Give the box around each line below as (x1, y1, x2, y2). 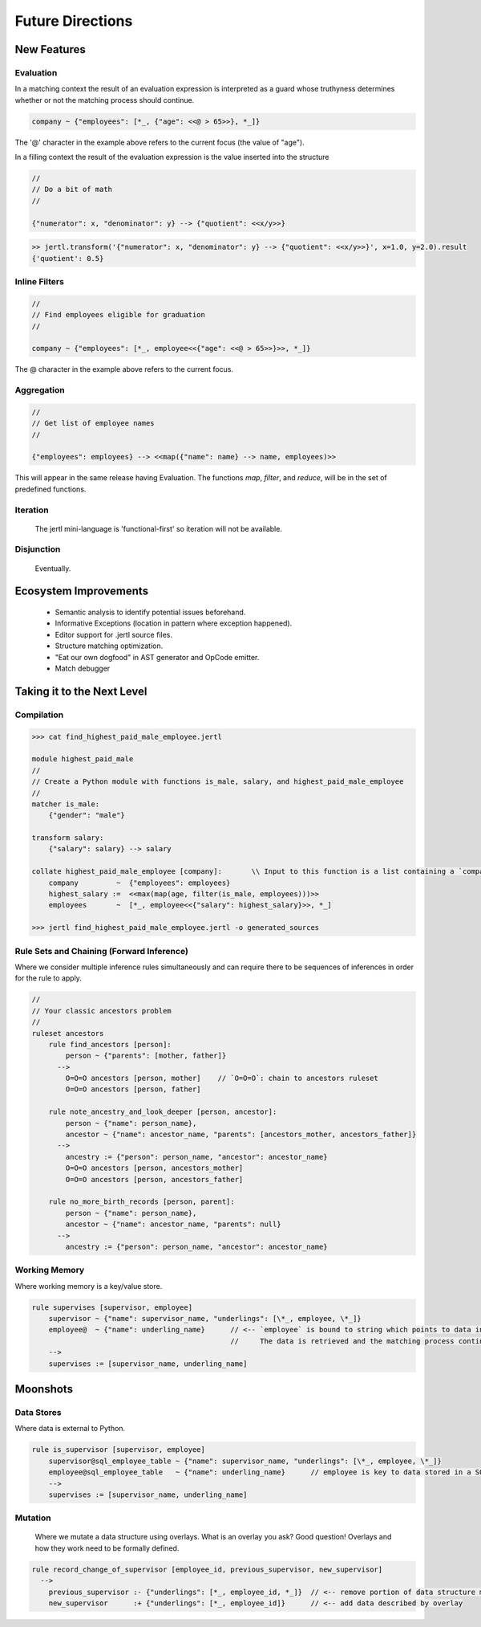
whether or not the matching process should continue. (14, 95, 195, 104)
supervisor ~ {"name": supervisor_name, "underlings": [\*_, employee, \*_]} (48, 1314, 362, 1323)
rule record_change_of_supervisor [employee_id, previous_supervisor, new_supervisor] (31, 1564, 383, 1574)
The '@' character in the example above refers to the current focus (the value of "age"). (14, 137, 305, 147)
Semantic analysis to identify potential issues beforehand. (55, 607, 246, 618)
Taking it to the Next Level (14, 684, 148, 698)
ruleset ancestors (31, 1029, 104, 1038)
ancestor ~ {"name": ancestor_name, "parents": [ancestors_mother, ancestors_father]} (65, 1130, 417, 1140)
